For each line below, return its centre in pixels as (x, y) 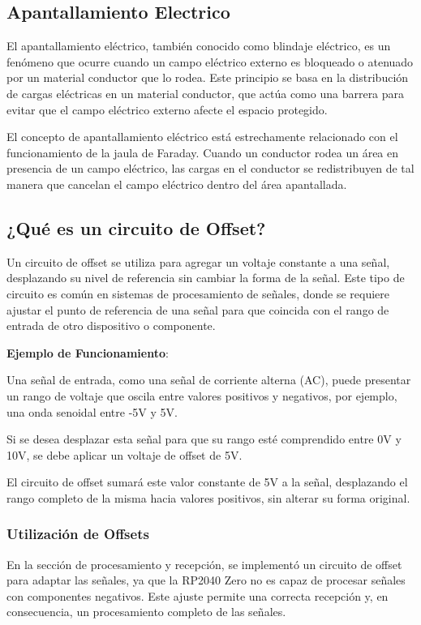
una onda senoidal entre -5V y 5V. (92, 411)
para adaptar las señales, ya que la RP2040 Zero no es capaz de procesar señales (206, 580)
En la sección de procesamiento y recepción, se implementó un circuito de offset (204, 564)
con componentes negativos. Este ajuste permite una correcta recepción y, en (198, 595)
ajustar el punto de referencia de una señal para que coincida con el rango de (198, 309)
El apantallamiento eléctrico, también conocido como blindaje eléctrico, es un (199, 46)
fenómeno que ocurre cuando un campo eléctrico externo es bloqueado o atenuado (210, 61)
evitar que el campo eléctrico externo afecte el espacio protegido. (167, 109)
